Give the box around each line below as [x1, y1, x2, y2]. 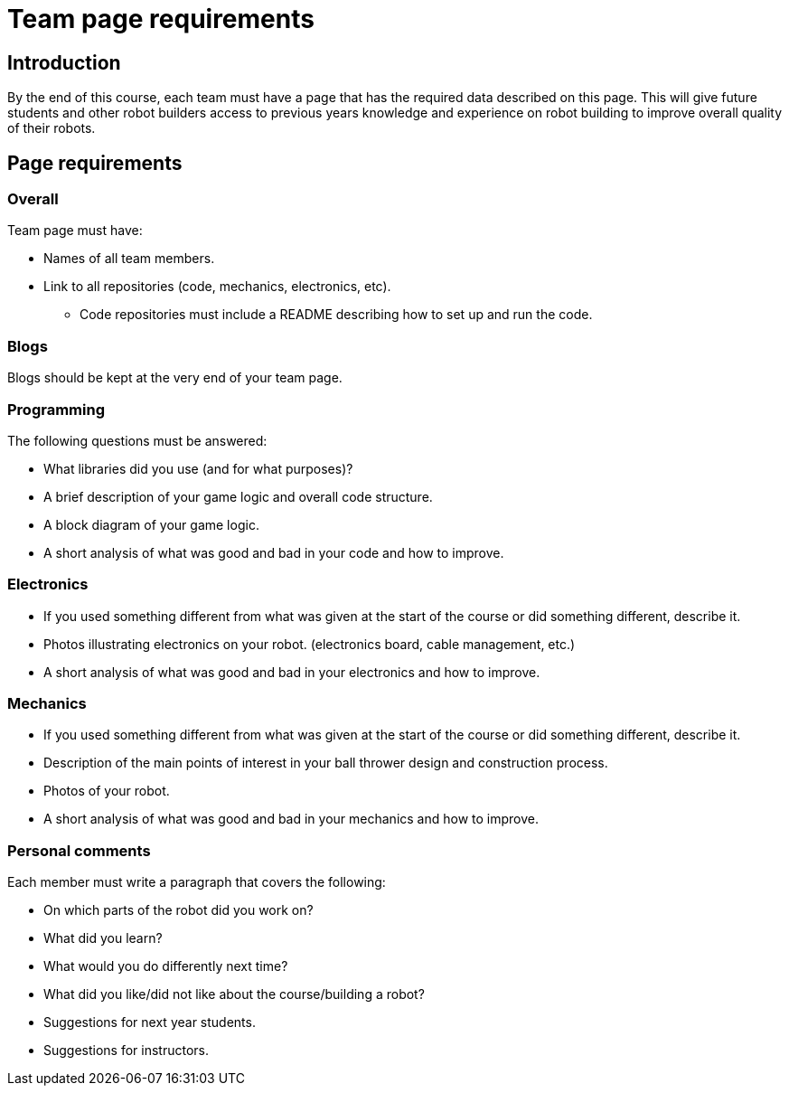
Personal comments [7, 841, 151, 860]
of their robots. [7, 120, 96, 137]
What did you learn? [43, 930, 163, 947]
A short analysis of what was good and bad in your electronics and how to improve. [43, 664, 540, 680]
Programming [7, 400, 105, 419]
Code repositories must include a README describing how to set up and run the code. [80, 306, 593, 323]
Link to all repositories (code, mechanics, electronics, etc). [43, 278, 391, 295]
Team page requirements [7, 4, 315, 34]
